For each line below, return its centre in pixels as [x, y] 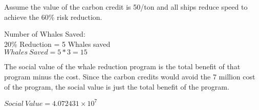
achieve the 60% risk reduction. [53, 17]
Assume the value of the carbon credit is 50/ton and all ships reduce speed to [126, 7]
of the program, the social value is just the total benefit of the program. [117, 86]
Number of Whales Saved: [45, 34]
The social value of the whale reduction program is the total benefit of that [122, 66]
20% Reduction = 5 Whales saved [57, 44]
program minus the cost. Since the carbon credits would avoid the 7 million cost [130, 76]
